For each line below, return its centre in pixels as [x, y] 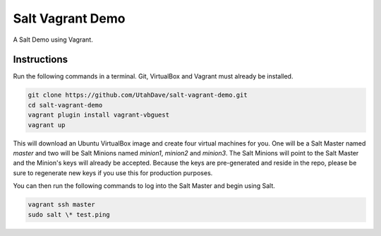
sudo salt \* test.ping [69, 214]
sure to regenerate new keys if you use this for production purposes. [113, 172]
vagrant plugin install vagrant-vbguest [98, 115]
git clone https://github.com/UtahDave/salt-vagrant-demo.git [138, 95]
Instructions [41, 60]
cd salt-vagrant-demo [65, 105]
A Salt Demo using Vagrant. [53, 40]
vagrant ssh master [61, 205]
